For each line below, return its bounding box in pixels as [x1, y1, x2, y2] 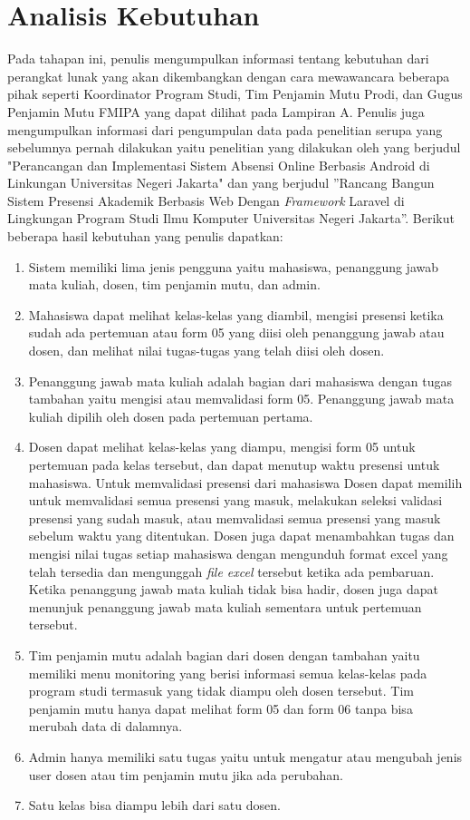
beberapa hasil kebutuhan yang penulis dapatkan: [7, 227, 283, 246]
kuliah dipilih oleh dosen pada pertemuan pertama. [28, 406, 313, 425]
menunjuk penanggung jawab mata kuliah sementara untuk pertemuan [28, 597, 422, 616]
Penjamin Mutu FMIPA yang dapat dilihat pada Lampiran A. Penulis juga [7, 102, 425, 121]
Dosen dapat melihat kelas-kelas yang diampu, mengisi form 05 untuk [28, 437, 416, 456]
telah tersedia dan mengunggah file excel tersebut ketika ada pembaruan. [28, 561, 435, 581]
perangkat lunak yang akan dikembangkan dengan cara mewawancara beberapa [7, 66, 450, 85]
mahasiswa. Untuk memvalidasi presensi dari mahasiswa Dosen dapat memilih [28, 473, 463, 492]
